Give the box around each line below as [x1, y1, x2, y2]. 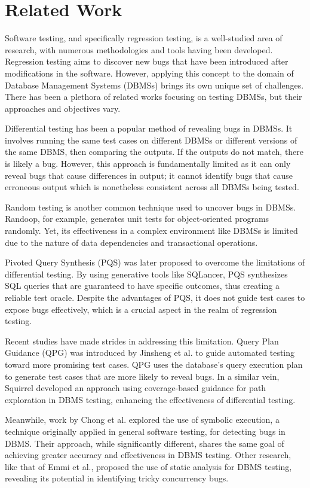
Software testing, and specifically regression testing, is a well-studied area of [5, 32, 283, 44]
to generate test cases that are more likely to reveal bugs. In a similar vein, [5, 370, 280, 382]
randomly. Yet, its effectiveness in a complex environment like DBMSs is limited [5, 224, 298, 237]
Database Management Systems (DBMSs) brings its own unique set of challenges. [5, 78, 304, 91]
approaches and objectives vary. [5, 102, 121, 114]
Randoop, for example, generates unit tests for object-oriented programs [5, 212, 269, 225]
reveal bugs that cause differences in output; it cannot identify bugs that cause [5, 169, 293, 181]
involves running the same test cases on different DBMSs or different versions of [5, 133, 297, 146]
